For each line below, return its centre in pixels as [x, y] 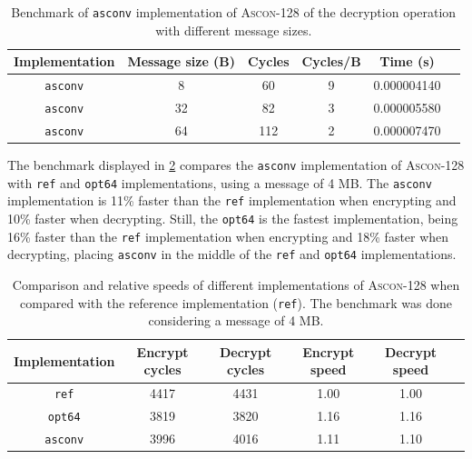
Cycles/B [331, 61]
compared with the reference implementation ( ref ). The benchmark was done [236, 302]
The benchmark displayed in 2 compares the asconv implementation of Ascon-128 [236, 165]
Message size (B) [182, 61]
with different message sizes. [234, 30]
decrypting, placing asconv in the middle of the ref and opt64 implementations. [232, 254]
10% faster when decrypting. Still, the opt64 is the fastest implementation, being [233, 219]
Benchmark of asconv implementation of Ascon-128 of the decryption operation [234, 12]
